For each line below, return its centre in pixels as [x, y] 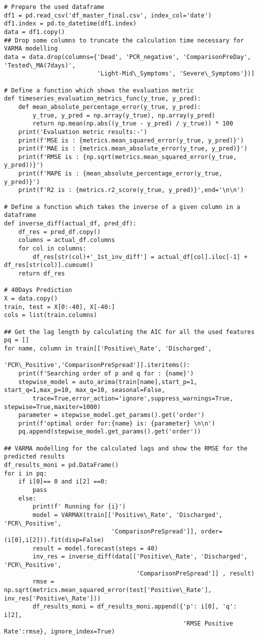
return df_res [41, 273]
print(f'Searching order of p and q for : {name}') [106, 373]
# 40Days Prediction [38, 290]
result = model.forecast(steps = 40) [95, 548]
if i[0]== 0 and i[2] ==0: [63, 482]
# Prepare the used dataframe [54, 7]
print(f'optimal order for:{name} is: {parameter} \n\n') [117, 423]
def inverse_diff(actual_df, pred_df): [70, 224]
